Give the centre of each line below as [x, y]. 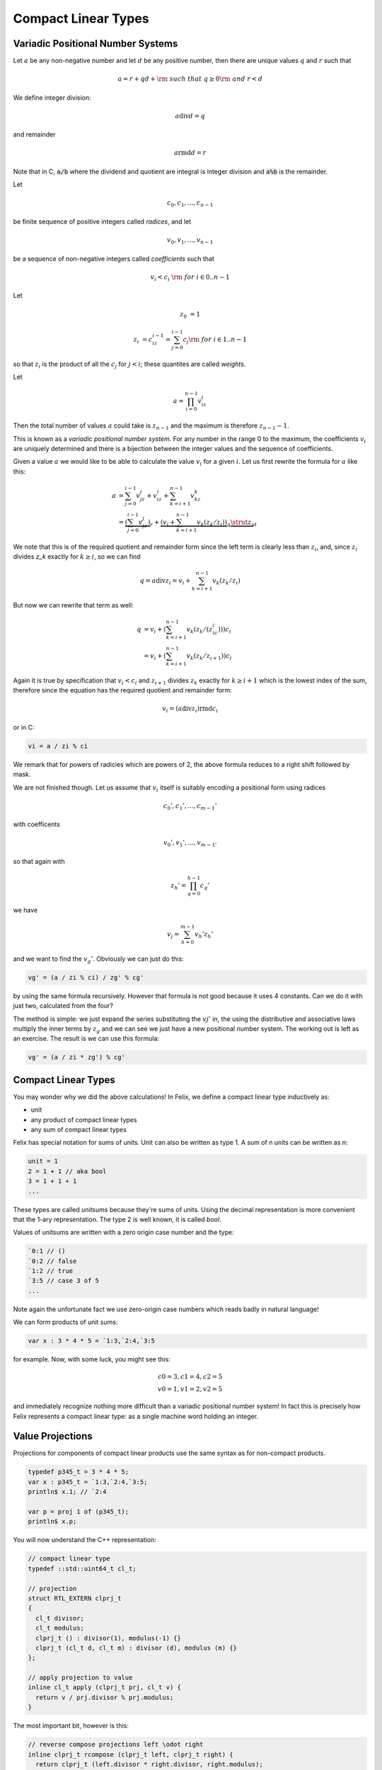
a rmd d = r [190, 153]
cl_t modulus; [60, 1628]
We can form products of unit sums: [65, 1322]
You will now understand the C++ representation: [85, 1540]
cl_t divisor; [60, 1618]
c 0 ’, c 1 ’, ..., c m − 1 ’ [190, 806]
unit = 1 [43, 1161]
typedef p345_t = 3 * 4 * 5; [79, 1472]
